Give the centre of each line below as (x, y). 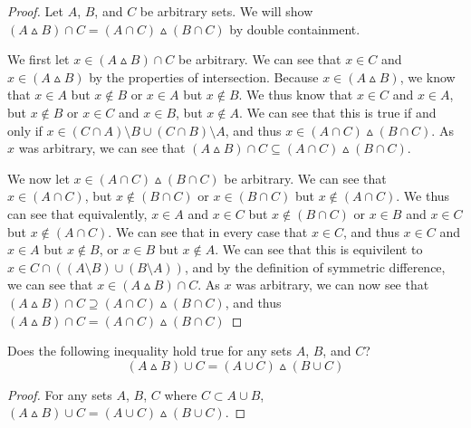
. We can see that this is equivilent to (319, 249)
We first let (38, 59)
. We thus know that (296, 95)
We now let (38, 178)
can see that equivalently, (77, 213)
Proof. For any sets (60, 394)
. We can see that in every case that (208, 231)
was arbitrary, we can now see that (332, 285)
